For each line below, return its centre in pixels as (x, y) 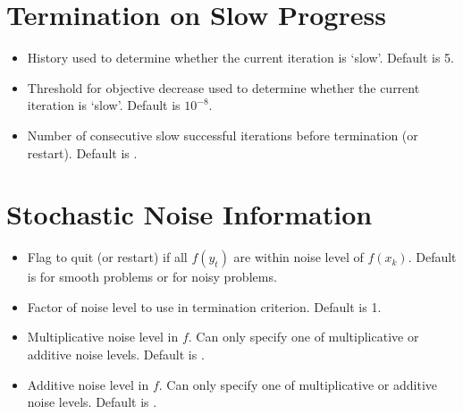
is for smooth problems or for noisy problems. (152, 277)
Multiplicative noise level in (103, 337)
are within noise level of (299, 257)
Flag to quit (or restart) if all (107, 257)
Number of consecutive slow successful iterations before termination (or (223, 135)
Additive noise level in (88, 384)
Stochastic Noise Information (189, 214)
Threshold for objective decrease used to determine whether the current (223, 87)
